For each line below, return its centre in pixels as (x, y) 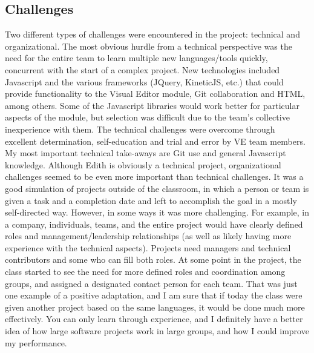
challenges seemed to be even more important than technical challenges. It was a (154, 176)
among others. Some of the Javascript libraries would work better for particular (152, 105)
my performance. (36, 342)
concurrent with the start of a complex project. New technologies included (142, 69)
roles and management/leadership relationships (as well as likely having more (148, 236)
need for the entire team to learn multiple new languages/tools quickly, (136, 58)
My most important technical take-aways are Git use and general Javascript (146, 153)
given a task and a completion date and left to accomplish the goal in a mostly (151, 200)
